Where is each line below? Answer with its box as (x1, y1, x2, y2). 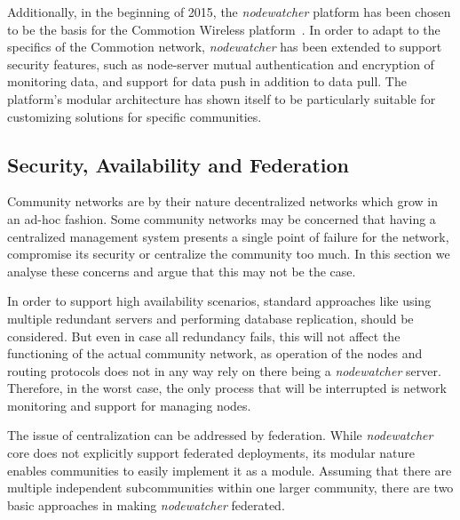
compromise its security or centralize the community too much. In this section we (7, 244, 450, 263)
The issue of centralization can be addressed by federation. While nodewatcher (7, 426, 433, 444)
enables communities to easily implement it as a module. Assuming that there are (7, 460, 452, 479)
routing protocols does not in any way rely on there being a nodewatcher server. (7, 361, 441, 380)
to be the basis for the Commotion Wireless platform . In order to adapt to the (7, 20, 440, 38)
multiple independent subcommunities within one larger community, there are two (7, 478, 454, 497)
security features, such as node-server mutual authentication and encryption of (7, 54, 434, 73)
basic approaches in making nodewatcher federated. (7, 495, 285, 514)
